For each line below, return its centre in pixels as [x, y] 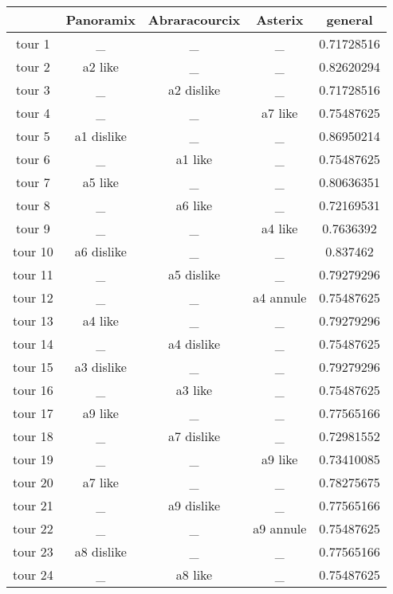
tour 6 [33, 159]
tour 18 [33, 436]
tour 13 [33, 320]
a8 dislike [100, 551]
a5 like [100, 182]
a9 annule [280, 528]
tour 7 [33, 182]
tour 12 [33, 297]
